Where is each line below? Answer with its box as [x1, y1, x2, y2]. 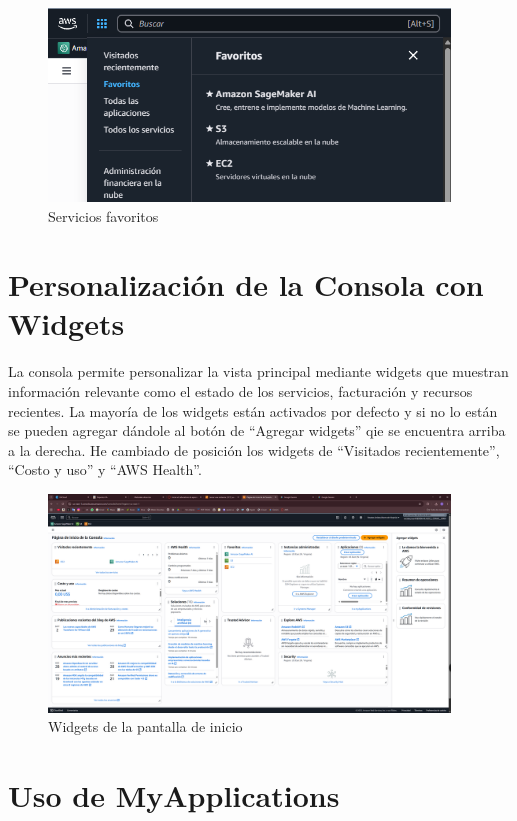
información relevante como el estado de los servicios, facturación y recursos [8, 381, 473, 401]
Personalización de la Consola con [8, 264, 484, 305]
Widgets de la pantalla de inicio [48, 716, 243, 737]
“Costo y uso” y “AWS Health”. [8, 459, 202, 480]
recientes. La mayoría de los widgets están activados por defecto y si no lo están [8, 400, 498, 421]
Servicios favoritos [48, 205, 159, 226]
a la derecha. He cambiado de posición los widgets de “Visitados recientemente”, [8, 439, 500, 460]
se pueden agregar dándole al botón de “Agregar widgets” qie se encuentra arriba [8, 420, 506, 441]
